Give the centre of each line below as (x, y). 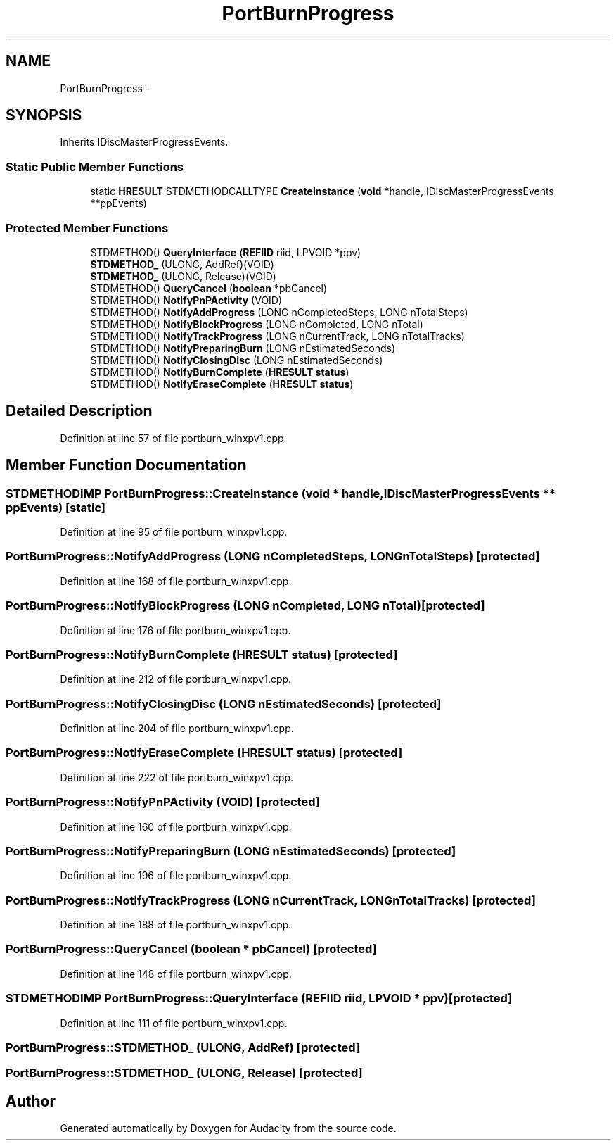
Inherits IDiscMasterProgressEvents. (144, 142)
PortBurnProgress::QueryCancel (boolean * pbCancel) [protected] (191, 949)
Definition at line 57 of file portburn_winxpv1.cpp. (173, 438)
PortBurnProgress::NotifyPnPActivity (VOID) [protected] (163, 802)
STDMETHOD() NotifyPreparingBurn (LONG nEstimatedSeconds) (243, 348)
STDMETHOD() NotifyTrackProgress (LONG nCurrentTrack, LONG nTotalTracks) (277, 336)
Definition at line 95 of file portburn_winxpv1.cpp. (174, 532)
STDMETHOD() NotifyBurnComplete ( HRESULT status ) (220, 372)
